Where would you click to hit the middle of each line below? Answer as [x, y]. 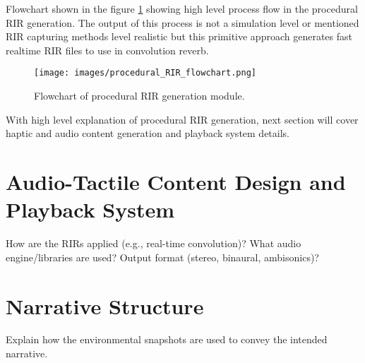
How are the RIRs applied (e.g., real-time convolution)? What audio [154, 243]
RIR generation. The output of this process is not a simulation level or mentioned [182, 22]
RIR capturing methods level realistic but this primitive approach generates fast [179, 36]
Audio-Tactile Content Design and [176, 181]
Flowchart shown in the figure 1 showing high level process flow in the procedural [182, 8]
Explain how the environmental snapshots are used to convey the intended [167, 339]
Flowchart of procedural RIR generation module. [139, 96]
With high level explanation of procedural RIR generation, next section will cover [182, 119]
